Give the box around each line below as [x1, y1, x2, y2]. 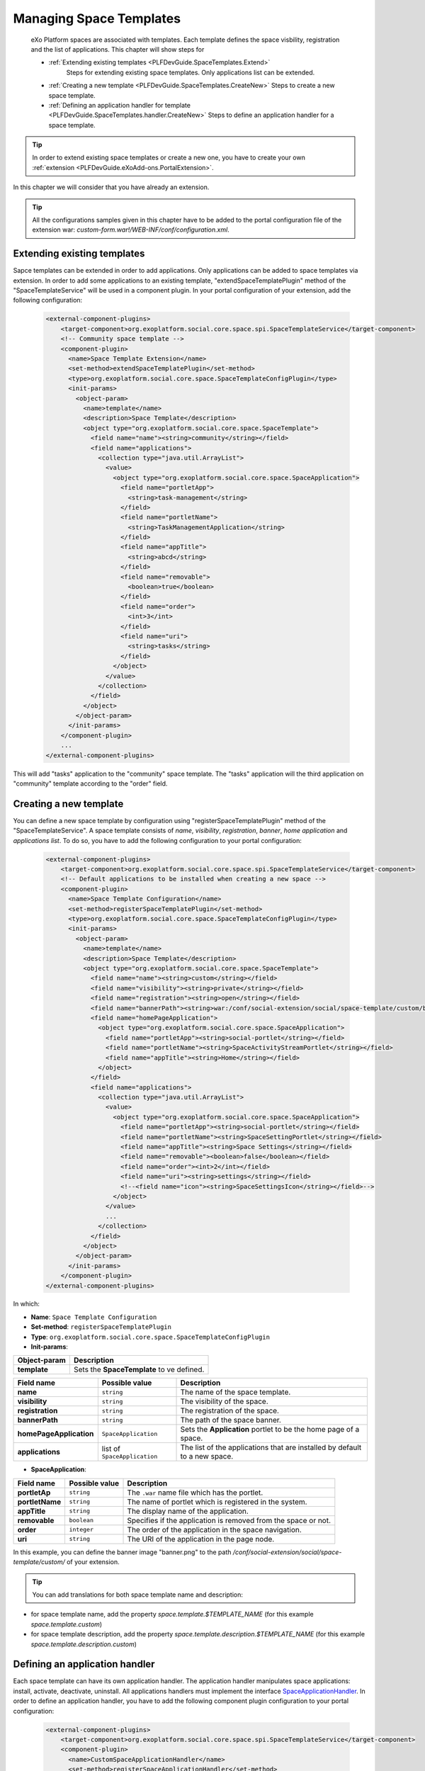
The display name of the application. [127, 1506, 249, 1516]
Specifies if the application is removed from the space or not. [127, 1515, 331, 1525]
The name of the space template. [180, 1387, 291, 1397]
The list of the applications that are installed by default [180, 1442, 362, 1452]
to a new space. [180, 1452, 234, 1461]
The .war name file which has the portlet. [127, 1488, 263, 1498]
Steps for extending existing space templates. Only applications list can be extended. [66, 68, 315, 77]
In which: [13, 1300, 40, 1308]
